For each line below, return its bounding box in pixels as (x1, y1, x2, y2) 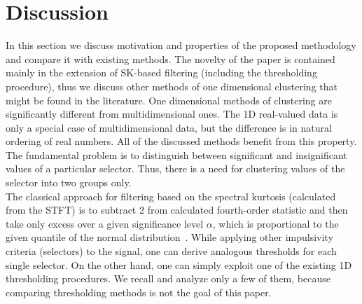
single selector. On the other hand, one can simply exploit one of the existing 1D (6, 257, 352, 272)
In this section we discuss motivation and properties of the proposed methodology (6, 38, 356, 53)
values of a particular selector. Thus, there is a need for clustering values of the (6, 161, 345, 176)
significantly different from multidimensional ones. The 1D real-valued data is (6, 106, 338, 121)
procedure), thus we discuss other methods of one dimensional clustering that (6, 78, 337, 93)
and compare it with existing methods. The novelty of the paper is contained (6, 51, 335, 66)
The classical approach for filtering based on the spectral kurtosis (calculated (6, 188, 336, 203)
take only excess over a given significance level (6, 216, 204, 230)
